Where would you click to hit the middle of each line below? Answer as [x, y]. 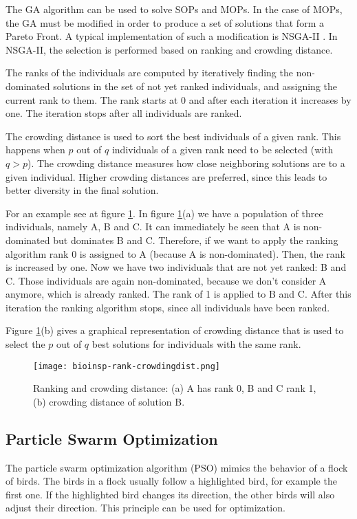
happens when [35, 150]
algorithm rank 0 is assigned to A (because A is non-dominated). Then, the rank [176, 253]
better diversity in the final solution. [82, 190]
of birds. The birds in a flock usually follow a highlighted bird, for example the [171, 481]
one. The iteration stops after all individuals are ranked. [124, 113]
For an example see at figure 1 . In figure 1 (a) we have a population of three [164, 213]
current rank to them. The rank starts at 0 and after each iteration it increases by [178, 99]
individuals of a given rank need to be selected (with [223, 150]
